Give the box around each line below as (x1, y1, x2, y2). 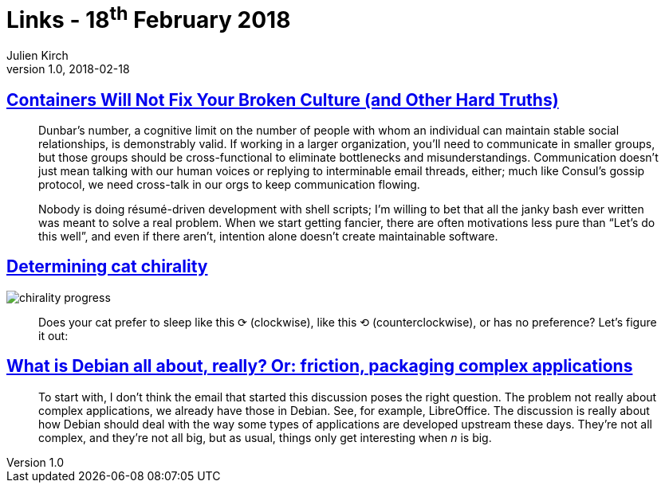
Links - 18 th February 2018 (6, 2, 291, 34)
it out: (38, 328, 69, 342)
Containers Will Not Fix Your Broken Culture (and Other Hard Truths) (6, 89, 559, 110)
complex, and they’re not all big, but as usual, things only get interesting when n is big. (38, 430, 492, 444)
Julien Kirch (6, 49, 69, 63)
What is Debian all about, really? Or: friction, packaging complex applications (6, 356, 633, 377)
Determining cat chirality (6, 256, 208, 277)
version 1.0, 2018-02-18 (6, 62, 130, 76)
